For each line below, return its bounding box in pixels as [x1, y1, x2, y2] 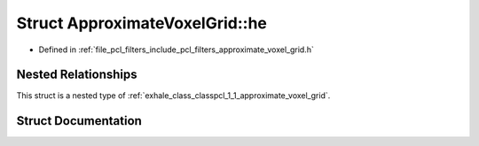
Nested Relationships [16, 67, 137, 82]
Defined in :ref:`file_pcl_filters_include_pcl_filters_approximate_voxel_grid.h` [38, 44, 314, 55]
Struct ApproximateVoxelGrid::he [16, 13, 268, 33]
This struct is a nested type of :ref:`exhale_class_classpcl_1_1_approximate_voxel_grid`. [16, 90, 331, 101]
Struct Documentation [16, 113, 142, 128]
